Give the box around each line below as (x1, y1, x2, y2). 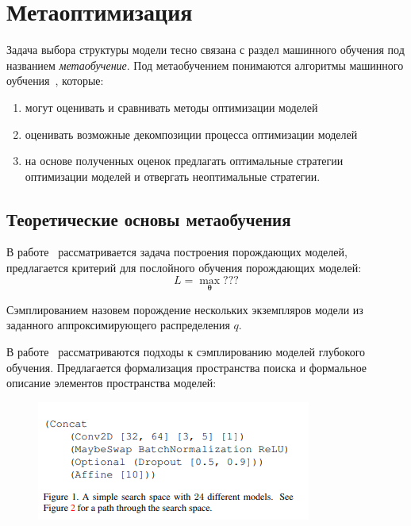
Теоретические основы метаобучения (6, 206, 291, 231)
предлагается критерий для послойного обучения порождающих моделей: (6, 259, 362, 276)
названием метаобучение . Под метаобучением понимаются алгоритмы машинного (6, 56, 404, 73)
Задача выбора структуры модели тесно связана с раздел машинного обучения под (6, 41, 405, 58)
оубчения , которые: (6, 72, 104, 89)
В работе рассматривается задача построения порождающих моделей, (6, 244, 348, 260)
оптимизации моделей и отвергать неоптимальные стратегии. (25, 167, 321, 184)
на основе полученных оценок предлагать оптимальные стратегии (25, 152, 344, 169)
